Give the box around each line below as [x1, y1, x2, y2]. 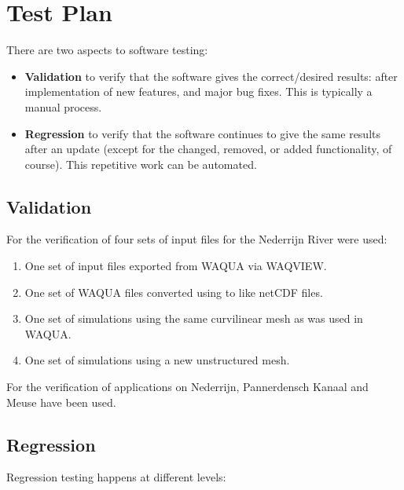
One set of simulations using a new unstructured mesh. [24, 352, 290, 368]
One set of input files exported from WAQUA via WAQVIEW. [24, 258, 327, 274]
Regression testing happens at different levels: [6, 469, 226, 485]
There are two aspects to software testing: [6, 42, 208, 58]
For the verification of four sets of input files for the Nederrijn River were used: [6, 231, 387, 247]
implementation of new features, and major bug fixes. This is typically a [24, 83, 373, 100]
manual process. [24, 98, 102, 115]
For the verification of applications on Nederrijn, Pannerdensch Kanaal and [6, 378, 369, 395]
